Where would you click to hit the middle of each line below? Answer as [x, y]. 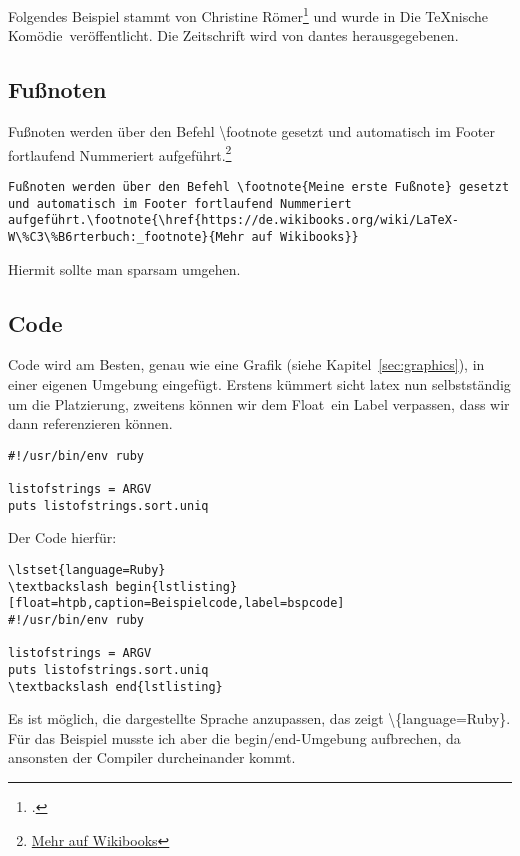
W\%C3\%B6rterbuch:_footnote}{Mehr [126, 236]
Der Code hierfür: [62, 537]
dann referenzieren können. [90, 423]
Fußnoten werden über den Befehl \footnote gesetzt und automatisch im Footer [251, 131]
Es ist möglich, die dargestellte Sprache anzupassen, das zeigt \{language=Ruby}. [259, 718]
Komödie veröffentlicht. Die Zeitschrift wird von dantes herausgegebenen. [233, 35]
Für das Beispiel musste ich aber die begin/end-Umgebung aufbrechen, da [234, 737]
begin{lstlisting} [176, 586]
